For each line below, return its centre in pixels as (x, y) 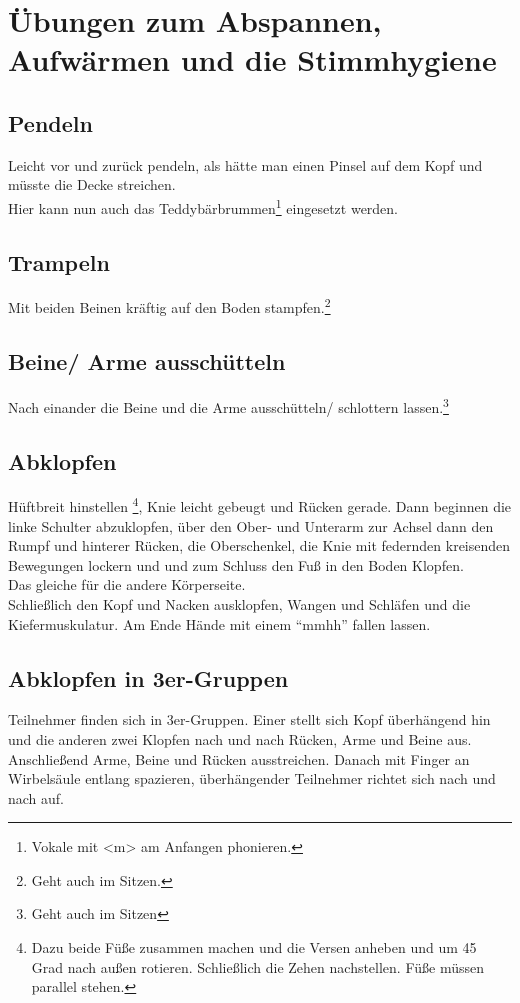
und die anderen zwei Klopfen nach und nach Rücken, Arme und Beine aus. (240, 738)
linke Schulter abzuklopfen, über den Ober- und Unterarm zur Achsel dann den (251, 525)
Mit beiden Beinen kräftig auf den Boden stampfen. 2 (169, 306)
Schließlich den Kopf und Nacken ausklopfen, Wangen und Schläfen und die (239, 603)
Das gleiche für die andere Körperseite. (127, 584)
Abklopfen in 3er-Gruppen (148, 677)
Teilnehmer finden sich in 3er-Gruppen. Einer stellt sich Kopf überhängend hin (249, 719)
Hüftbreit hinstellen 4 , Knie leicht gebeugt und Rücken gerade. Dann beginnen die (260, 504)
